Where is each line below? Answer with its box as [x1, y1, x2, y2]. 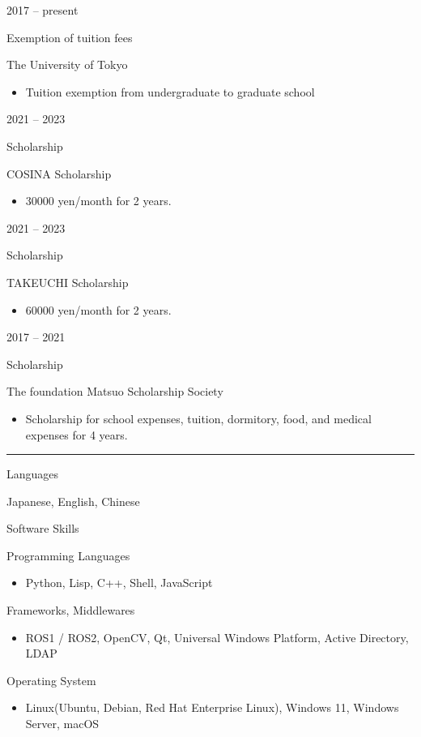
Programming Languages [6, 546, 130, 563]
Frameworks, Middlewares [6, 602, 135, 619]
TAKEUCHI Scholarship [6, 273, 129, 290]
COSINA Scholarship [6, 165, 112, 182]
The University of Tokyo [6, 56, 128, 73]
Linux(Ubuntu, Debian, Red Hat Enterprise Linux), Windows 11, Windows [25, 699, 399, 716]
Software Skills [6, 520, 79, 537]
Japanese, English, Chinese [6, 492, 140, 509]
